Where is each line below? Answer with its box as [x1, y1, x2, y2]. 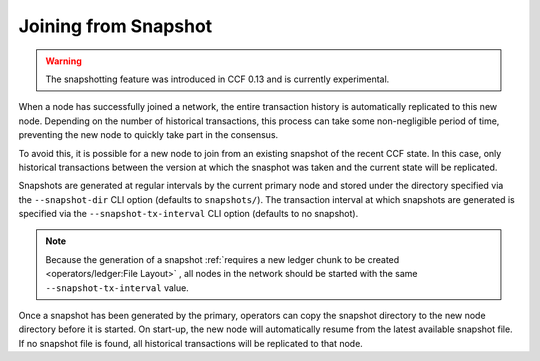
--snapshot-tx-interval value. [45, 281, 189, 294]
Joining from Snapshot [18, 15, 213, 37]
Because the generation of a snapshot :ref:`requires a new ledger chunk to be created [45, 253, 400, 265]
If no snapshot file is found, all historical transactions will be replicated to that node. [18, 337, 364, 349]
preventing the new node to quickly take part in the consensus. [18, 129, 279, 141]
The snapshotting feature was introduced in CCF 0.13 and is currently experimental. [45, 73, 390, 85]
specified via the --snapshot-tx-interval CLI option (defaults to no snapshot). [18, 208, 359, 220]
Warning [45, 55, 82, 67]
